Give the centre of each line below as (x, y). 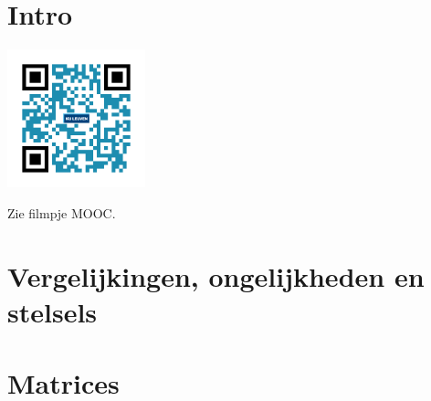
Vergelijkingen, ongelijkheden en (216, 275)
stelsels (53, 311)
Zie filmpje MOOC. (62, 212)
